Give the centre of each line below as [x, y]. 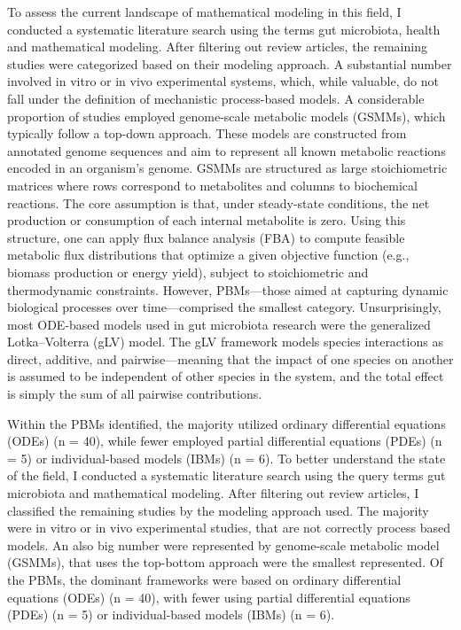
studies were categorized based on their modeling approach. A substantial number [230, 63]
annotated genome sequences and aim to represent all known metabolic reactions [227, 150]
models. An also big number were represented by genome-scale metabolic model [223, 544]
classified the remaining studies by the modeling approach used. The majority [218, 510]
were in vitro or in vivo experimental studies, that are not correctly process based [229, 528]
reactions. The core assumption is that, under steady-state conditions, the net [219, 202]
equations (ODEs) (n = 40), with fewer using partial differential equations [209, 597]
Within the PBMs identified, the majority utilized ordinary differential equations [227, 423]
